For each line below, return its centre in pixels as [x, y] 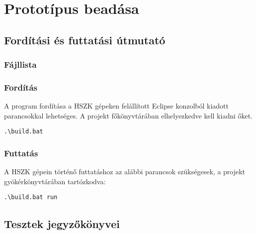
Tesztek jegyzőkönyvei [62, 223]
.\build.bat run [31, 197]
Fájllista [20, 64]
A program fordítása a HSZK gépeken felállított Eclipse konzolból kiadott [117, 106]
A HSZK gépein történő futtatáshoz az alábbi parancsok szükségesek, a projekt [125, 172]
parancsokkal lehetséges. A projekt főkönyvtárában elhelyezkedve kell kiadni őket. [128, 115]
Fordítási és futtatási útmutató [85, 40]
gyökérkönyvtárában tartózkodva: [55, 181]
